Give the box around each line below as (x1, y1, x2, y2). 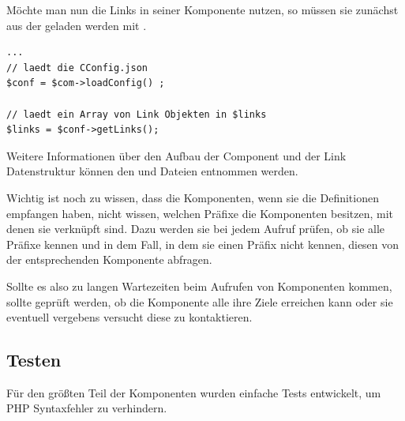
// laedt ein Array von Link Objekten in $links (6, 108, 267, 120)
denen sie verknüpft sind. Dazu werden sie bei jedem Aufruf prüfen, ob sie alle (6, 220, 385, 237)
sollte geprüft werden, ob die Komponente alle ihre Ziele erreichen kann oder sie (6, 293, 393, 310)
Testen (6, 348, 62, 372)
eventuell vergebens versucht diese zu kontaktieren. (6, 309, 253, 325)
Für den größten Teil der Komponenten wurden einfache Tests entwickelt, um (6, 384, 381, 400)
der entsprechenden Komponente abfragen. (6, 251, 212, 268)
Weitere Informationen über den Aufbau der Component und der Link (6, 147, 347, 164)
